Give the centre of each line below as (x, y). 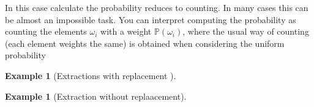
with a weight (126, 31)
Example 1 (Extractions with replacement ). (91, 75)
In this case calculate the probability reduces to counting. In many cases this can (157, 7)
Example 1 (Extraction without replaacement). (96, 96)
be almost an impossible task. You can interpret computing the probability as (151, 19)
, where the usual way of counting (246, 31)
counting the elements (46, 31)
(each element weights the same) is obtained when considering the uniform (145, 43)
